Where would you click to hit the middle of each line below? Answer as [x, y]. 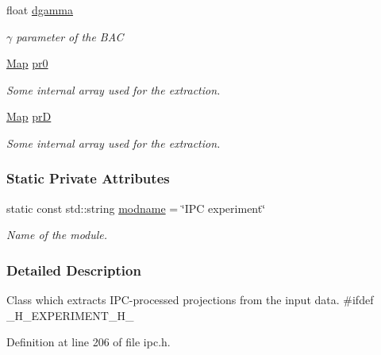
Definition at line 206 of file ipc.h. [89, 342]
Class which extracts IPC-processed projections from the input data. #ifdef [190, 300]
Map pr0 [27, 63]
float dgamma [40, 10]
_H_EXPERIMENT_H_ [70, 315]
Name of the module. [57, 235]
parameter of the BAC [70, 36]
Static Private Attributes [88, 178]
